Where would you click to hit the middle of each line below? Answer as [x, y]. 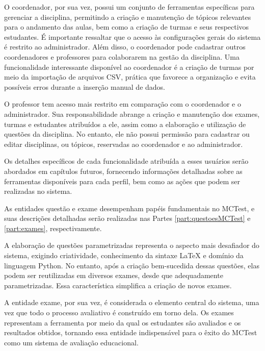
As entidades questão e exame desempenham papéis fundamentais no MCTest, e [129, 208]
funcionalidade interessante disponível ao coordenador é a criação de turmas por [129, 67]
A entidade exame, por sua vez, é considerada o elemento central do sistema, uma [132, 302]
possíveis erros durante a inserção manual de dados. [85, 86]
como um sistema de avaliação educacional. [71, 342]
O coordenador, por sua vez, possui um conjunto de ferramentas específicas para [129, 7]
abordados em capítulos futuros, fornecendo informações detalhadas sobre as [123, 171]
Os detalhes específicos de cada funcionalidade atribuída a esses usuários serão [126, 161]
